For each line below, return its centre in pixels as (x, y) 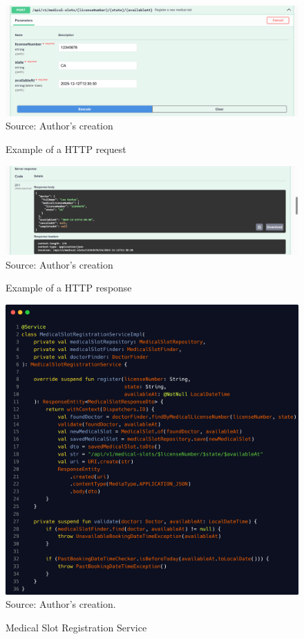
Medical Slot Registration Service (76, 627)
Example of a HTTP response (69, 288)
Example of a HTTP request (66, 149)
